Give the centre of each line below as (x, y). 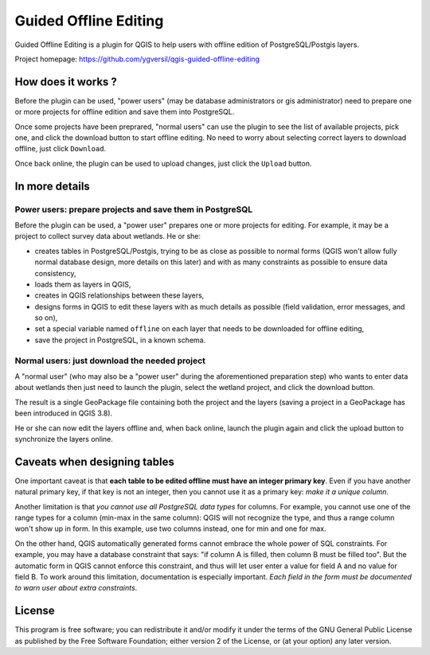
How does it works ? (66, 82)
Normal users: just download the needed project (110, 361)
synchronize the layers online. (64, 439)
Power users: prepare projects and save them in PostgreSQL (134, 209)
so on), (46, 318)
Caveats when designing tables (94, 462)
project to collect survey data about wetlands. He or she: (108, 236)
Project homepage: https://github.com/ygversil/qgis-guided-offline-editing (137, 59)
